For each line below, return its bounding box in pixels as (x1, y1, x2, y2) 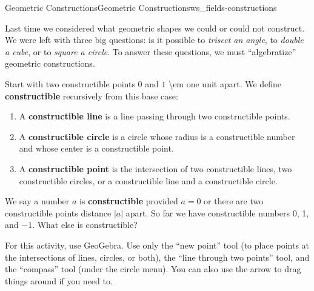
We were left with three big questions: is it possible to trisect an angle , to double (5, 33, 304, 46)
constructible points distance (5, 206, 112, 219)
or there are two (204, 195, 264, 207)
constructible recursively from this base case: (5, 89, 178, 102)
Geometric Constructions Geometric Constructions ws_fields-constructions (5, 1, 277, 13)
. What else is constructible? (32, 218, 138, 231)
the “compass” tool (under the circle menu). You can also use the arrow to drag (5, 263, 301, 275)
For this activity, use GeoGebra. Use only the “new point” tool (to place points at (5, 238, 310, 251)
